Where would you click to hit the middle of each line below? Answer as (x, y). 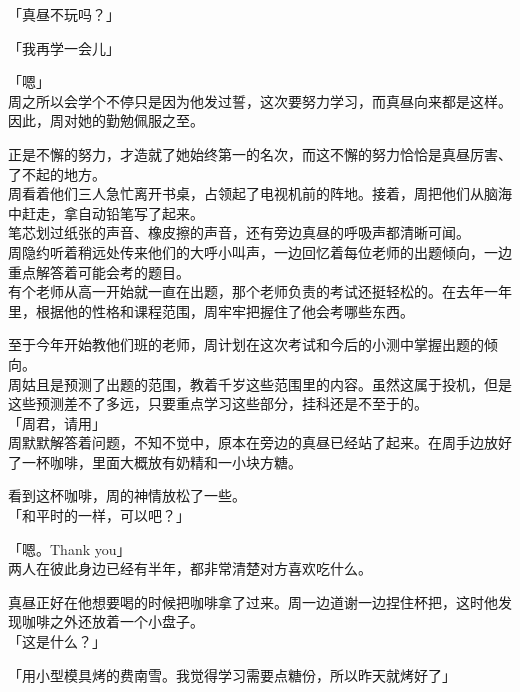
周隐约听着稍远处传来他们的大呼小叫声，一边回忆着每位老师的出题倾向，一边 (260, 251)
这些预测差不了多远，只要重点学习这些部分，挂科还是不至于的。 (218, 403)
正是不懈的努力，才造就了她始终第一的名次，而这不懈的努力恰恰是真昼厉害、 (260, 153)
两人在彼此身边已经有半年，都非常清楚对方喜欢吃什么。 (190, 568)
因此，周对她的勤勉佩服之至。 (106, 120)
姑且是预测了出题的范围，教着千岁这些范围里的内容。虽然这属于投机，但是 (266, 383)
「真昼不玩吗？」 (64, 14)
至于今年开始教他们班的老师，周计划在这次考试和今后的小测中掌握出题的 (246, 344)
